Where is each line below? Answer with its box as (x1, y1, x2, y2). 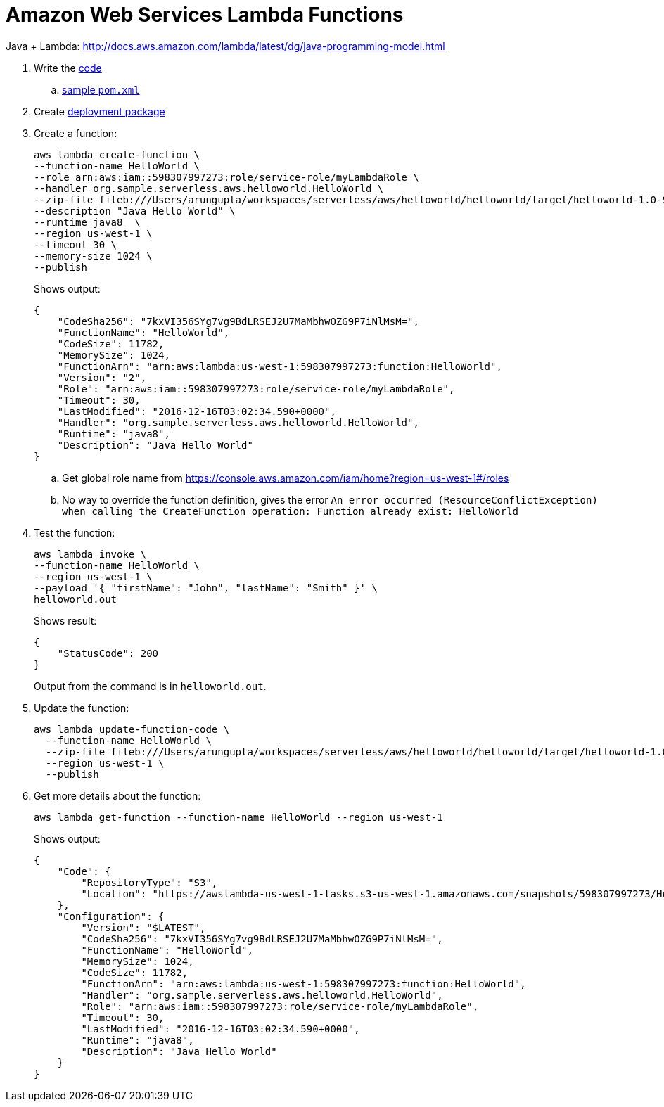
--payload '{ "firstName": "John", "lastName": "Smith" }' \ (34, 582, 378, 594)
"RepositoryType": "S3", (81, 876, 218, 888)
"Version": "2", (57, 371, 147, 383)
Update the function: (34, 701, 129, 714)
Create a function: (34, 127, 117, 139)
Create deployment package (34, 105, 165, 117)
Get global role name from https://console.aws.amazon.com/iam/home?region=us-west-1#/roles (62, 471, 509, 484)
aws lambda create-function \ (34, 148, 200, 160)
